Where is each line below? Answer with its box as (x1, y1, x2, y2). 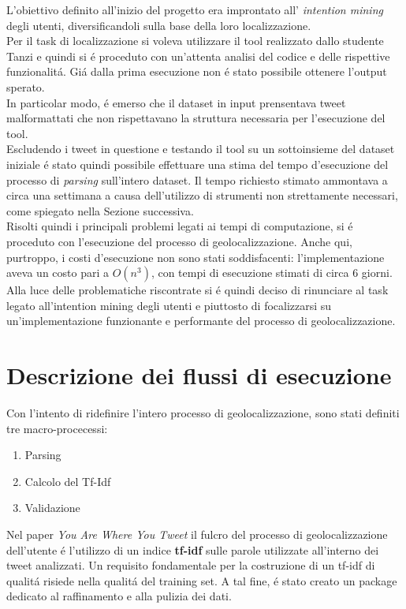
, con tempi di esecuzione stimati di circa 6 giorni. (151, 264, 393, 281)
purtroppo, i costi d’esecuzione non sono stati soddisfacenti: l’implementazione (6, 248, 385, 265)
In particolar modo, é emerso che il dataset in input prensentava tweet (6, 94, 346, 110)
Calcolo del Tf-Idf (24, 473, 111, 489)
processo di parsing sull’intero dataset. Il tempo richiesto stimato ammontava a (6, 171, 388, 188)
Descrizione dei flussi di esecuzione (6, 359, 392, 391)
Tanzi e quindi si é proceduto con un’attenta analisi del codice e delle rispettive (6, 47, 390, 64)
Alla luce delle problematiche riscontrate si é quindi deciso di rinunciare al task (6, 282, 389, 298)
